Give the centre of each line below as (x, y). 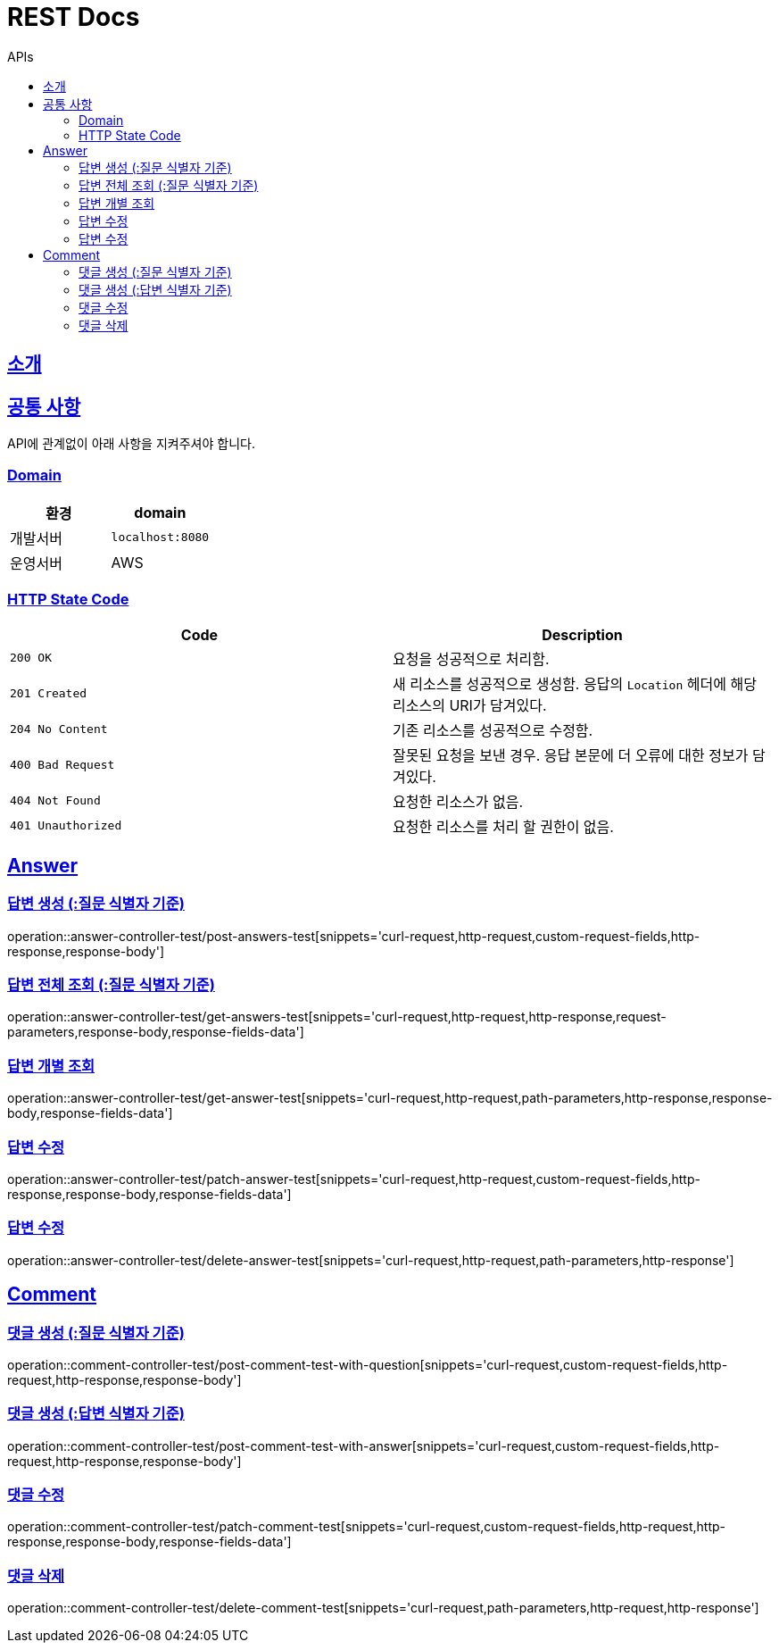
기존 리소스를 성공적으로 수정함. (493, 730)
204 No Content (59, 729)
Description (582, 634)
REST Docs (74, 17)
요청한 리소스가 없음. (458, 801)
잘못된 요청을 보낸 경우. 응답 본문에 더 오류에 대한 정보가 (571, 755)
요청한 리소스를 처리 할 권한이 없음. (503, 826)
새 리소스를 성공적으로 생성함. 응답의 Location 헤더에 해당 (575, 683)
